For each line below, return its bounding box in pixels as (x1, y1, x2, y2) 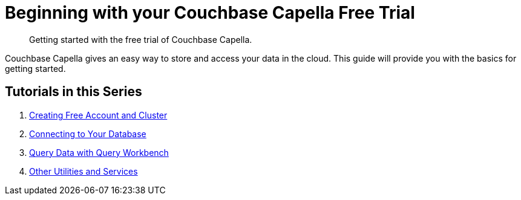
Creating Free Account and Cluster (29, 109, 168, 120)
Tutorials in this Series (5, 84, 142, 100)
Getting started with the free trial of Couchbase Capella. (29, 34, 252, 45)
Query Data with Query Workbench (29, 147, 169, 158)
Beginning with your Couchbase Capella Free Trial (5, 2, 415, 23)
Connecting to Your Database (29, 128, 146, 139)
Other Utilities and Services (29, 166, 138, 176)
